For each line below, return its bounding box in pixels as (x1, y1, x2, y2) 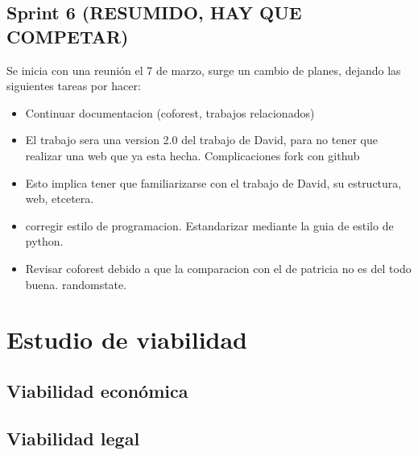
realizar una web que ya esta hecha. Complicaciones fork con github (25, 147, 360, 163)
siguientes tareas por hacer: (6, 77, 141, 94)
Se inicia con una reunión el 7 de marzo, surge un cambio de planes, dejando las (6, 61, 401, 78)
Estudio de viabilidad (6, 323, 248, 356)
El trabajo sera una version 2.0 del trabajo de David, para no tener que (25, 131, 378, 148)
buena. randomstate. (25, 275, 127, 292)
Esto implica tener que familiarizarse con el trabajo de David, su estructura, (25, 174, 402, 191)
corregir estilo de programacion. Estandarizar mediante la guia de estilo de (25, 217, 394, 234)
